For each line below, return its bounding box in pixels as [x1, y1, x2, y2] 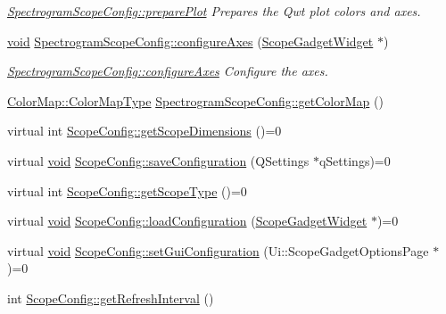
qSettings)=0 [318, 151, 391, 169]
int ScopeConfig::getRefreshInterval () [7, 288, 214, 307]
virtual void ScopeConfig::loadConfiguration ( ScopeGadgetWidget [7, 211, 368, 230]
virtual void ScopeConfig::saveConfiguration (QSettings [7, 151, 310, 169]
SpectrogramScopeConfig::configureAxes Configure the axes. [7, 62, 328, 80]
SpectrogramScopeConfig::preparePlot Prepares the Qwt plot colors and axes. [7, 2, 421, 20]
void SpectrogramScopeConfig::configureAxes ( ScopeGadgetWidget [7, 31, 374, 50]
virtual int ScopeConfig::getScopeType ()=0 [7, 181, 247, 200]
